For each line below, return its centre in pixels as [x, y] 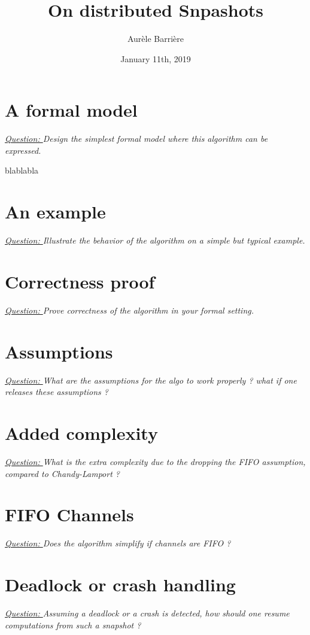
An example [55, 212]
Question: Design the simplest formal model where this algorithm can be [136, 139]
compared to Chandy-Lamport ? [62, 473]
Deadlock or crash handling [120, 584]
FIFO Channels [69, 514]
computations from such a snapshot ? [73, 625]
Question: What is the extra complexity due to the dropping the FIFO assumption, [155, 461]
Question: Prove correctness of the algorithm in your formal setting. [130, 310]
